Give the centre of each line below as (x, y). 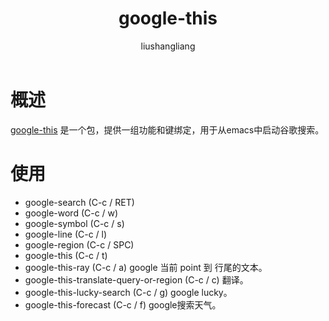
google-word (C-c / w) (71, 213)
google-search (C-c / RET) (79, 202)
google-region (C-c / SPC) (79, 244)
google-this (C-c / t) (66, 255)
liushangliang (168, 46)
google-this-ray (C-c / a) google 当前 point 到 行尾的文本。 (146, 267)
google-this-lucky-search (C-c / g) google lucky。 (128, 292)
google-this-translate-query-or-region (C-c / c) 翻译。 (136, 279)
